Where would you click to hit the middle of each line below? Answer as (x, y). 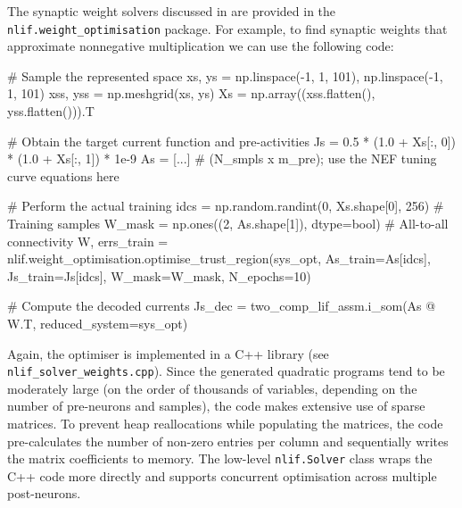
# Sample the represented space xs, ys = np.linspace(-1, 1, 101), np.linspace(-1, (225, 75)
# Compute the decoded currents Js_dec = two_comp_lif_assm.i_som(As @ (222, 306)
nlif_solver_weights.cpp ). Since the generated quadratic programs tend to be (226, 371)
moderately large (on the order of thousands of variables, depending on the (212, 388)
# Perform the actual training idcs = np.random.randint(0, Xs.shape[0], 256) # (226, 206)
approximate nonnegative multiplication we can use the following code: (201, 46)
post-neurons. (44, 493)
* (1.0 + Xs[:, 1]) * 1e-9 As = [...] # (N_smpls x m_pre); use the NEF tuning (222, 158)
